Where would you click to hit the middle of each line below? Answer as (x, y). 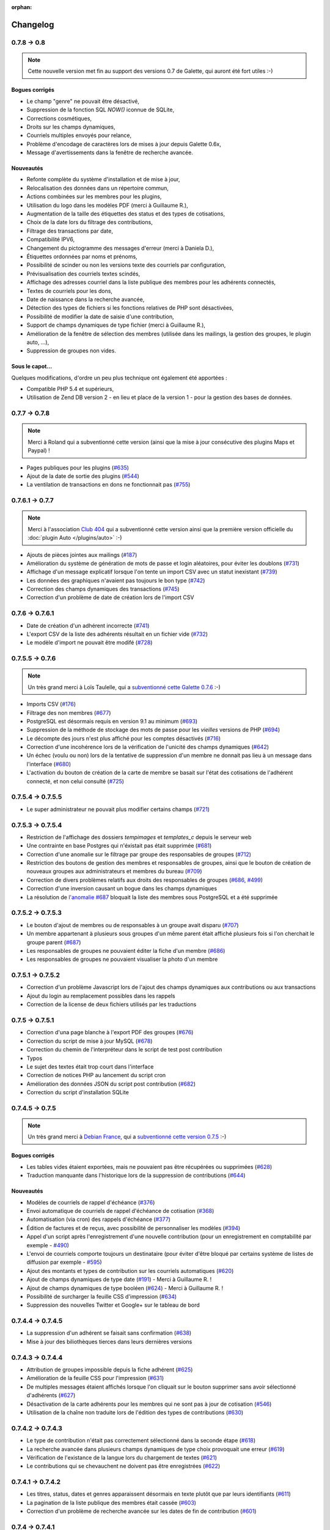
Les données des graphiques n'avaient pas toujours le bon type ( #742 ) (116, 580)
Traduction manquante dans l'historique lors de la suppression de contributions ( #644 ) (136, 1176)
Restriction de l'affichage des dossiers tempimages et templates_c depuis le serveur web (139, 837)
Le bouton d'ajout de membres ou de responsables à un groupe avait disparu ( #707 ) (133, 925)
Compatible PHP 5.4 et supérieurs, (70, 389)
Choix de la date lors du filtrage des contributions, (90, 222)
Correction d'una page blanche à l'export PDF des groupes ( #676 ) (110, 1032)
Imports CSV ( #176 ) (51, 704)
